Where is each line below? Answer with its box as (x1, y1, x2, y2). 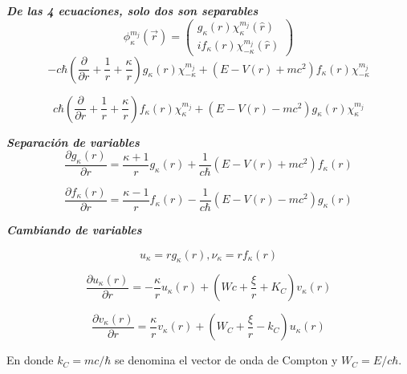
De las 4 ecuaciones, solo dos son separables (6, 2, 258, 18)
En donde (6, 352, 54, 368)
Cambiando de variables (6, 222, 142, 238)
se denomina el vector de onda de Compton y (115, 352, 338, 368)
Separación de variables (6, 133, 140, 150)
